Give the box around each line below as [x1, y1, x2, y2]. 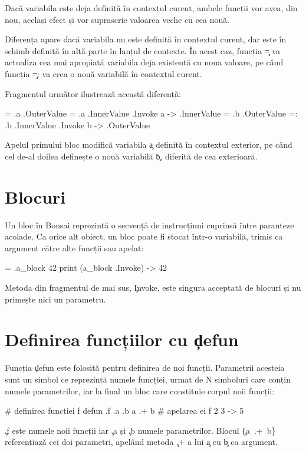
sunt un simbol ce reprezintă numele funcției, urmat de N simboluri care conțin [5, 373, 291, 385]
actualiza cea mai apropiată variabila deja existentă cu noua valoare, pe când [5, 56, 284, 68]
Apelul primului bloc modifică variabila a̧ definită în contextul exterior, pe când [5, 138, 292, 151]
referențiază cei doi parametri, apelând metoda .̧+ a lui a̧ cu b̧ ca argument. [5, 436, 278, 448]
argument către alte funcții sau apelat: [5, 241, 144, 254]
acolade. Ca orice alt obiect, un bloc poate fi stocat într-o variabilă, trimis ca [5, 230, 283, 242]
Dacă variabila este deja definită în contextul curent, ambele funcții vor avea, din [5, 2, 298, 14]
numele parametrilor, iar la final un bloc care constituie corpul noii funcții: [5, 384, 275, 397]
